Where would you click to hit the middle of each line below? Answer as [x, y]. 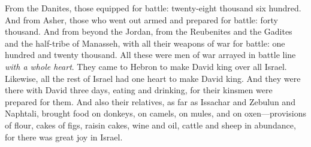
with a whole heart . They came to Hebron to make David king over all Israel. [146, 66]
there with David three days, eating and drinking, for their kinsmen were [139, 90]
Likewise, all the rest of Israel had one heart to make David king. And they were [153, 78]
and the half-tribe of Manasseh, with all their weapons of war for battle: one [145, 43]
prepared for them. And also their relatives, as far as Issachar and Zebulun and [150, 101]
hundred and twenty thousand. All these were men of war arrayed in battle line [150, 55]
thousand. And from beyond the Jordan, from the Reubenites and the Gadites [149, 31]
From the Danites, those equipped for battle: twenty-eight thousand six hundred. [153, 8]
